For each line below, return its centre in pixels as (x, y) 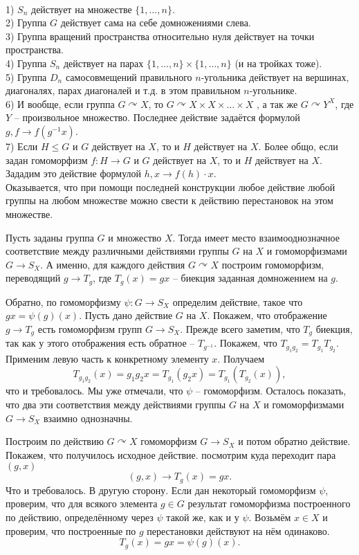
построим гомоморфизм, (273, 264)
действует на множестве (82, 9)
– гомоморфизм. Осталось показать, (271, 391)
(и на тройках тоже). (278, 63)
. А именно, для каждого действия (113, 264)
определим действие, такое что (238, 301)
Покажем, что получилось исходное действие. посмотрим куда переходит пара (171, 454)
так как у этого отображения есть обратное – (100, 343)
